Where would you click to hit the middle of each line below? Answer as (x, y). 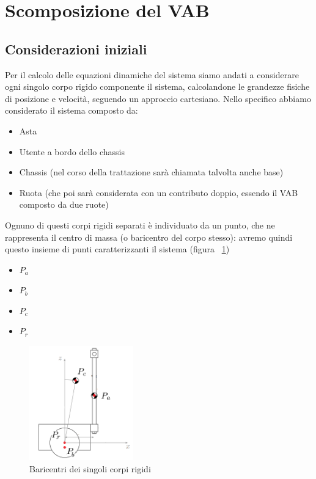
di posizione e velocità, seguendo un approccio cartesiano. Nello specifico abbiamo (158, 98)
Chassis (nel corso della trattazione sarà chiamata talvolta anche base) (151, 172)
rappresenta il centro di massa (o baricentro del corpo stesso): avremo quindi (149, 237)
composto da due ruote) (64, 204)
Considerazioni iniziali (76, 49)
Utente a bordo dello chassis (72, 151)
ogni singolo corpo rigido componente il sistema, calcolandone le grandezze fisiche (157, 86)
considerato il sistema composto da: (72, 110)
